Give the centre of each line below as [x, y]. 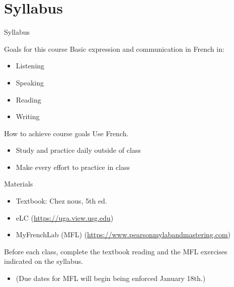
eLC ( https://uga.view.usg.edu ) [65, 217]
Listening [30, 66]
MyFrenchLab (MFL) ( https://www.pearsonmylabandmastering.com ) [123, 234]
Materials [19, 184]
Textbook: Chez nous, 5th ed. [61, 201]
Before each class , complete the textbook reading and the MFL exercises [116, 251]
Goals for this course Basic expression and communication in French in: [114, 49]
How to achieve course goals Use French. [66, 133]
